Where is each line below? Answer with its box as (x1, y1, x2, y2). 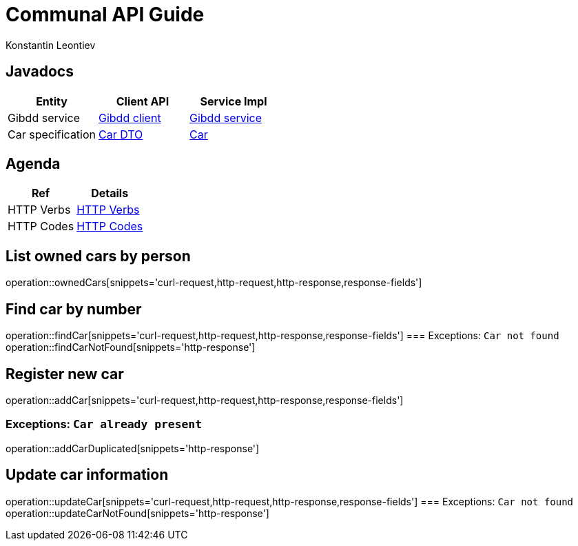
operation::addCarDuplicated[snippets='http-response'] (6, 442, 260, 454)
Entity (36, 94, 68, 108)
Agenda (6, 155, 61, 173)
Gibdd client (99, 110, 161, 125)
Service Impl (200, 94, 267, 108)
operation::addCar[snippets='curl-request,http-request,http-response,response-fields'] (6, 394, 404, 406)
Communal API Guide (6, 3, 205, 26)
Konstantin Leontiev (6, 39, 96, 51)
